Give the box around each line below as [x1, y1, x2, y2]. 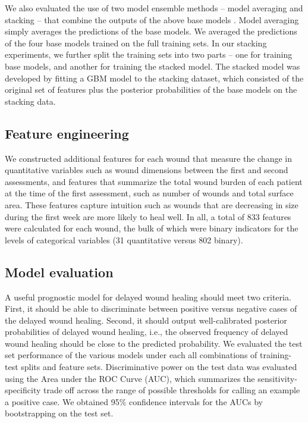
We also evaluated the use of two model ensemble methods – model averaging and [5, 2, 303, 14]
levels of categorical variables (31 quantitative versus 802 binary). [5, 233, 243, 246]
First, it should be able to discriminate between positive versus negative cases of [5, 302, 297, 315]
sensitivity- [257, 372, 297, 384]
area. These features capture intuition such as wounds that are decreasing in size [5, 198, 298, 211]
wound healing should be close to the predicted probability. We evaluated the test [5, 337, 303, 349]
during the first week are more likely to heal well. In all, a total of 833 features [5, 210, 291, 223]
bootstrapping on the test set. [5, 407, 114, 419]
